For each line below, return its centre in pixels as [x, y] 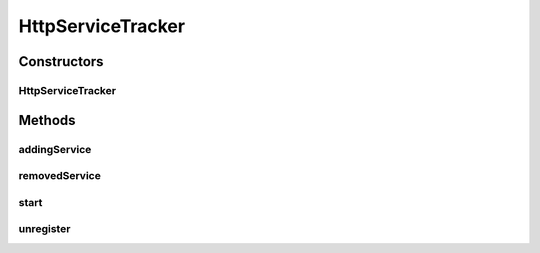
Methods [47, 120]
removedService [60, 176]
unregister [44, 229]
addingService [55, 149]
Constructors [61, 61]
